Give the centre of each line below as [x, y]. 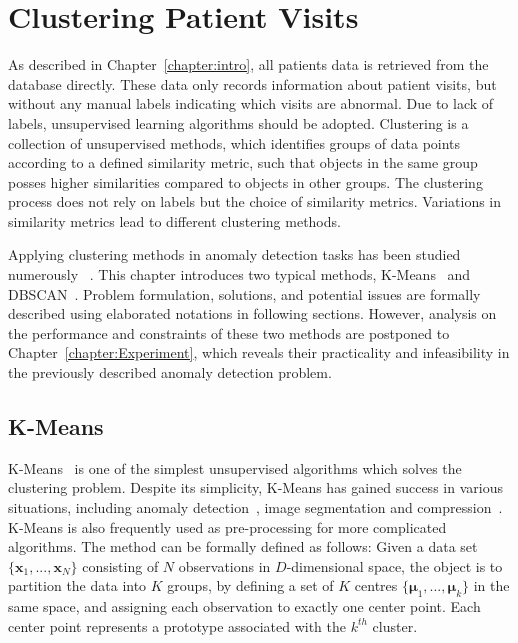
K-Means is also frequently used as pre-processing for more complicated [227, 526]
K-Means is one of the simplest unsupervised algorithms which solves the [235, 467]
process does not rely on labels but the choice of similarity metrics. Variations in [255, 201]
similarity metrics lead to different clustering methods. [174, 220]
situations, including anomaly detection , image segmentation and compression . [255, 507]
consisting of [120, 565]
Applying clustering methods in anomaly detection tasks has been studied [234, 254]
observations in [224, 565]
